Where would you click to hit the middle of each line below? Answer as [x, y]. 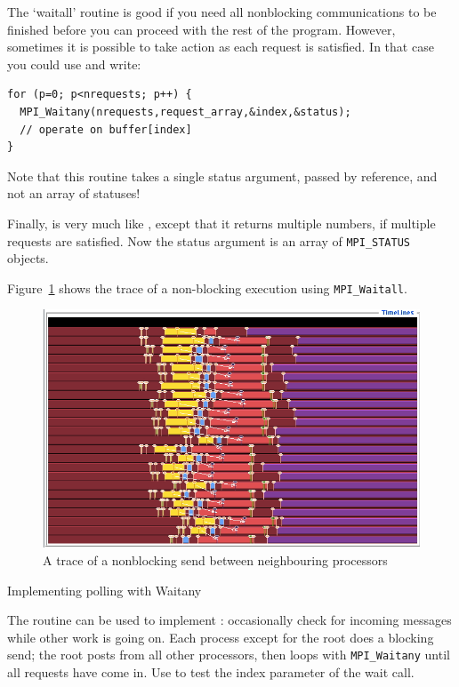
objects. [28, 258]
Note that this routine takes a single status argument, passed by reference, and [222, 176]
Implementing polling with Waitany [105, 590]
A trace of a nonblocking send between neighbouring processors [215, 559]
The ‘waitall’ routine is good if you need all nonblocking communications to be [222, 12]
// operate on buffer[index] [106, 129]
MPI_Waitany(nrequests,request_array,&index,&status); [185, 112]
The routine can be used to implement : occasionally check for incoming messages [229, 620]
